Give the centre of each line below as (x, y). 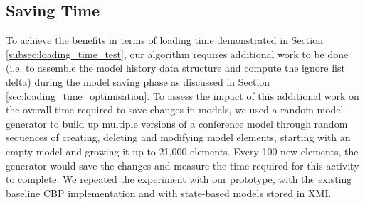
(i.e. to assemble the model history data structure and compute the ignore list (175, 68)
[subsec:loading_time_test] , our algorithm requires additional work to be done (177, 54)
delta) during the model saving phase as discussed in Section (138, 81)
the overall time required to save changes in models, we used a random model (175, 110)
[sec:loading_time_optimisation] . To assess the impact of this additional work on (182, 95)
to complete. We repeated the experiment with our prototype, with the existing (179, 179)
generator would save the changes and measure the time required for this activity (182, 165)
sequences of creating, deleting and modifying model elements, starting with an (178, 137)
